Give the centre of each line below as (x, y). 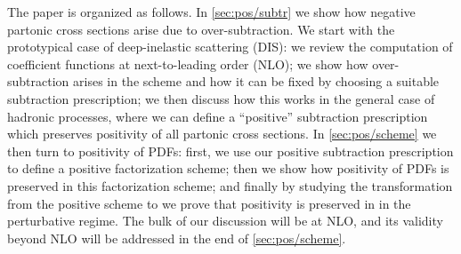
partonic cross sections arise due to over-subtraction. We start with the (201, 29)
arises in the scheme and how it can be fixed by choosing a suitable (256, 81)
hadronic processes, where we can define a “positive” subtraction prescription (218, 116)
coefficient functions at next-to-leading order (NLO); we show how (188, 63)
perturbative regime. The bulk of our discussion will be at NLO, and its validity (225, 221)
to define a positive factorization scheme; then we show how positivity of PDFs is (228, 168)
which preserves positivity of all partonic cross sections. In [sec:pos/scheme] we (222, 134)
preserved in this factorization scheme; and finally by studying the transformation (230, 185)
